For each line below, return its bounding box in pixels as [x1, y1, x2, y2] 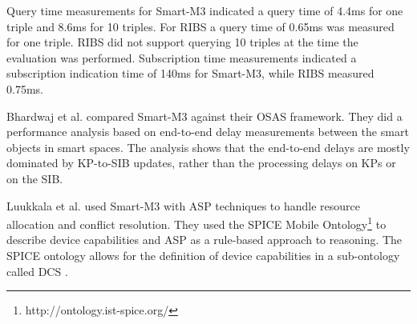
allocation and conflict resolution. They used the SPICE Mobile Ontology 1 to [6, 214, 387, 232]
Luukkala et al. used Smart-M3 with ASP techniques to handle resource [6, 197, 361, 214]
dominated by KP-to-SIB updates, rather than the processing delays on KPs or [6, 154, 396, 171]
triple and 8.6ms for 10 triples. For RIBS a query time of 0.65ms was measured [6, 18, 395, 34]
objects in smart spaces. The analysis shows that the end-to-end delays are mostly [6, 138, 410, 155]
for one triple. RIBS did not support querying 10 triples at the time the [6, 34, 358, 50]
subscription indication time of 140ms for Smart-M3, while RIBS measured [6, 65, 374, 82]
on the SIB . [6, 170, 63, 186]
